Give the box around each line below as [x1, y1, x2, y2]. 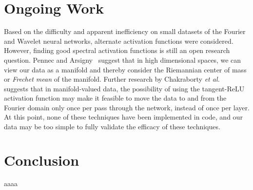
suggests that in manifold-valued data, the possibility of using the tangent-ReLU [4, 83, 245, 93]
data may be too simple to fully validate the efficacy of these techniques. [4, 121, 220, 132]
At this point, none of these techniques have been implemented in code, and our [4, 112, 243, 122]
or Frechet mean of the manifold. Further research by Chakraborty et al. [4, 74, 220, 84]
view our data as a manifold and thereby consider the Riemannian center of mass [4, 64, 247, 74]
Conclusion [4, 150, 79, 170]
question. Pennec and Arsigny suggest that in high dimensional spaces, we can [4, 54, 241, 65]
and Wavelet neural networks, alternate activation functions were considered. [4, 35, 234, 46]
